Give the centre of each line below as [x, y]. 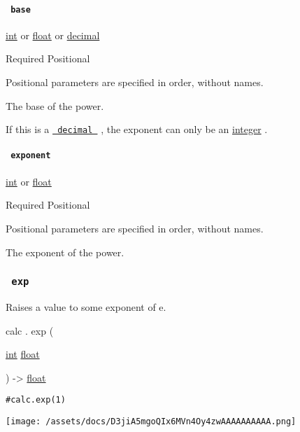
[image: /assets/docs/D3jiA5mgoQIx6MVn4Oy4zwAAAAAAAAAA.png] [151, 421]
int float [23, 354]
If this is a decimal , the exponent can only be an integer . [137, 129]
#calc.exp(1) [36, 400]
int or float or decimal [53, 35]
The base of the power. [55, 105]
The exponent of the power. [65, 252]
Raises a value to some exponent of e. [86, 306]
